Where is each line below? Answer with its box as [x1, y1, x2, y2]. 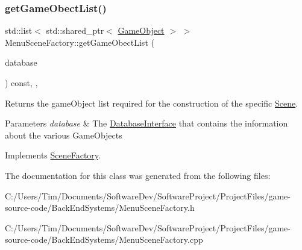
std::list [5, 24, 33, 37]
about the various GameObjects [5, 128, 122, 141]
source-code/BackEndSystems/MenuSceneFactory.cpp [5, 233, 203, 246]
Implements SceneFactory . [5, 149, 101, 161]
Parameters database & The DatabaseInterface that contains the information [5, 117, 288, 130]
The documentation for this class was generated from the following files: [5, 169, 271, 181]
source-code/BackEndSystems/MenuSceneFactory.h [5, 201, 195, 214]
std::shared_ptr [46, 24, 104, 37]
